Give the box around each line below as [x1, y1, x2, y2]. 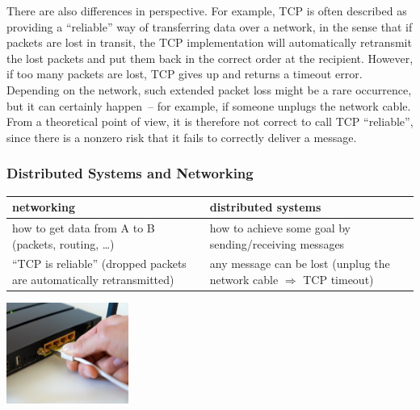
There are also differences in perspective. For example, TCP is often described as [6, 2, 407, 19]
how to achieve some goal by [209, 219, 351, 236]
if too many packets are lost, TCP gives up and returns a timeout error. [6, 65, 363, 82]
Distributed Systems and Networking [6, 163, 254, 183]
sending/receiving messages [209, 235, 345, 252]
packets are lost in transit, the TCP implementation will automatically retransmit [6, 34, 412, 51]
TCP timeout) [303, 270, 374, 287]
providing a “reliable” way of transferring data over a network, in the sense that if [6, 18, 413, 35]
